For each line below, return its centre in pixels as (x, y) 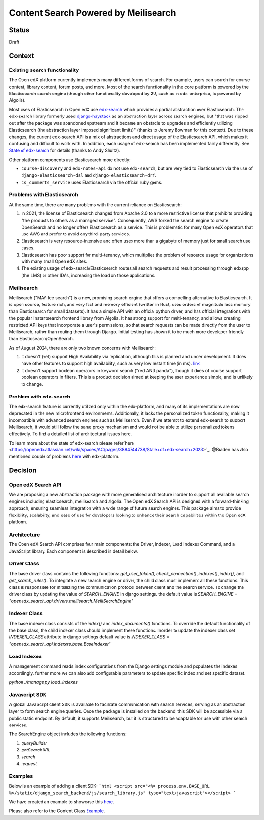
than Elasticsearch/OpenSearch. (42, 339)
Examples (21, 776)
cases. (28, 248)
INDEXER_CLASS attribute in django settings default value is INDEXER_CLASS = (89, 637)
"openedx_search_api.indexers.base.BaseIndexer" (60, 644)
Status (19, 30)
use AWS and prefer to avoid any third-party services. (76, 234)
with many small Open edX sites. (54, 261)
